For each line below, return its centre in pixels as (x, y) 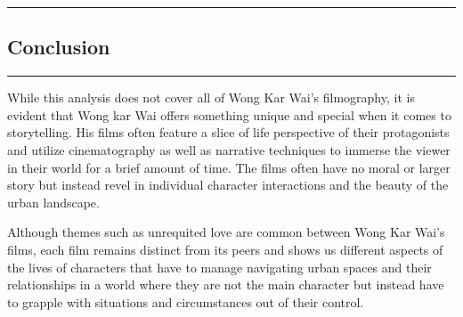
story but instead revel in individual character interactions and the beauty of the (228, 185)
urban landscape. (53, 202)
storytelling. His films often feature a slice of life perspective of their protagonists (228, 132)
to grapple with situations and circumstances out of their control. (186, 301)
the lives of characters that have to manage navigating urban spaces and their (219, 267)
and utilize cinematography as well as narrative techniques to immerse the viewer (229, 149)
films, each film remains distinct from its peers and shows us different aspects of (225, 249)
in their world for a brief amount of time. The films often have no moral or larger (229, 167)
